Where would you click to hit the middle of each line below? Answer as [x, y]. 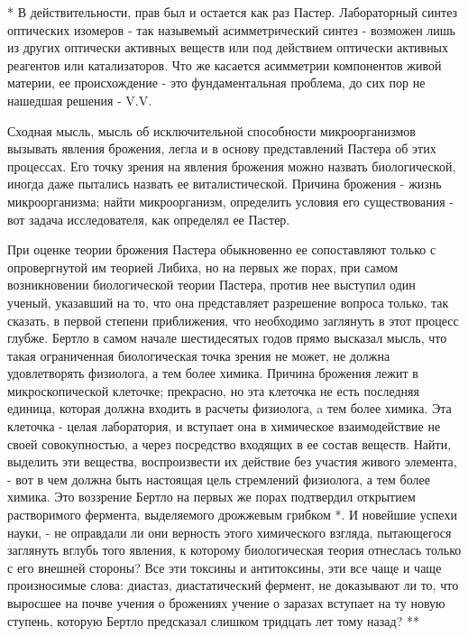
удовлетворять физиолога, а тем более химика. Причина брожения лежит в [213, 373]
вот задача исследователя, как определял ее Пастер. [149, 219]
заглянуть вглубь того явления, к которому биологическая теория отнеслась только [234, 550]
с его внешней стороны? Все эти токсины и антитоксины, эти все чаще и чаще [225, 567]
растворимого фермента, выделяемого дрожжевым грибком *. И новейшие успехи [232, 515]
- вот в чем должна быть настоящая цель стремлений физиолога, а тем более [219, 479]
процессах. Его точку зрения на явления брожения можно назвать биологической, [232, 166]
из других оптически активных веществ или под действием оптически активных [228, 47]
